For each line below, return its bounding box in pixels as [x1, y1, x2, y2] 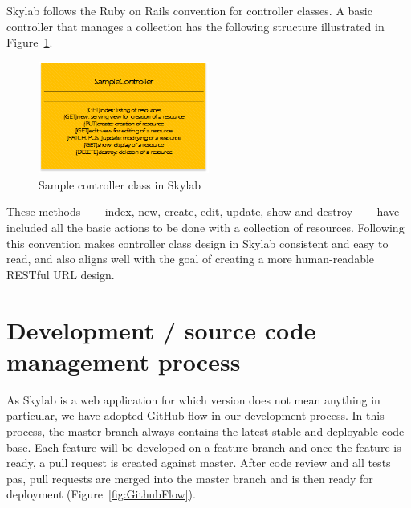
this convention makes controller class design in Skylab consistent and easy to [6, 234, 389, 251]
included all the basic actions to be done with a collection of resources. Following [6, 219, 405, 236]
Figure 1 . [6, 34, 53, 51]
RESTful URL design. [6, 266, 115, 282]
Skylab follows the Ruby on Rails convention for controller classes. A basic [6, 2, 372, 18]
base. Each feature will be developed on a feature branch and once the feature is [6, 438, 401, 455]
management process [6, 344, 241, 377]
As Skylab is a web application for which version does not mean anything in [6, 391, 380, 408]
